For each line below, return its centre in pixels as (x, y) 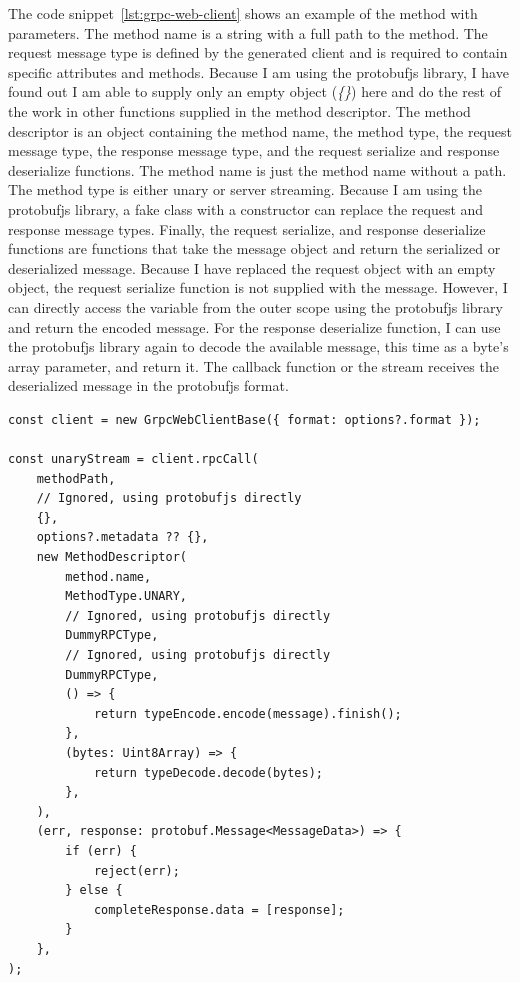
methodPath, (76, 478)
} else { (94, 890)
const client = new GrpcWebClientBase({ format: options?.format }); (244, 419)
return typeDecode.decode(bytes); (208, 772)
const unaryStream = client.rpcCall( (133, 459)
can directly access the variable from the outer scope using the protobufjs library (255, 306)
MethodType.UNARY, (126, 596)
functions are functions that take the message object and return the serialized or (254, 248)
